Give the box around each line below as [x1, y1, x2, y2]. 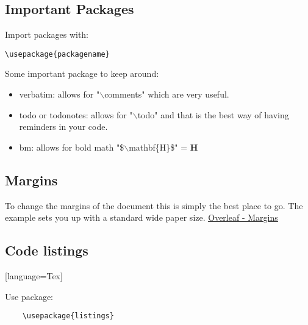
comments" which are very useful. [104, 88, 229, 101]
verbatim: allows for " [19, 88, 100, 101]
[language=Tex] [5, 270, 63, 282]
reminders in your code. [19, 120, 108, 133]
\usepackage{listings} [22, 312, 114, 321]
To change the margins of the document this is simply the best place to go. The [5, 199, 303, 212]
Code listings [5, 241, 88, 260]
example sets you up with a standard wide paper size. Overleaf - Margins [5, 211, 278, 224]
